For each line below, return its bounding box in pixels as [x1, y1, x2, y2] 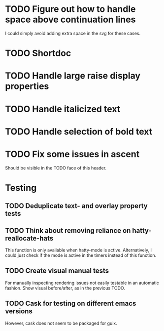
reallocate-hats [5, 234, 54, 243]
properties [5, 81, 49, 92]
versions [5, 307, 33, 316]
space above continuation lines [5, 14, 136, 25]
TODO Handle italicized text [5, 103, 121, 115]
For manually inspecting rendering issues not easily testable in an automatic [5, 280, 159, 286]
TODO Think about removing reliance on [5, 226, 131, 235]
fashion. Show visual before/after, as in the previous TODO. [5, 285, 126, 291]
